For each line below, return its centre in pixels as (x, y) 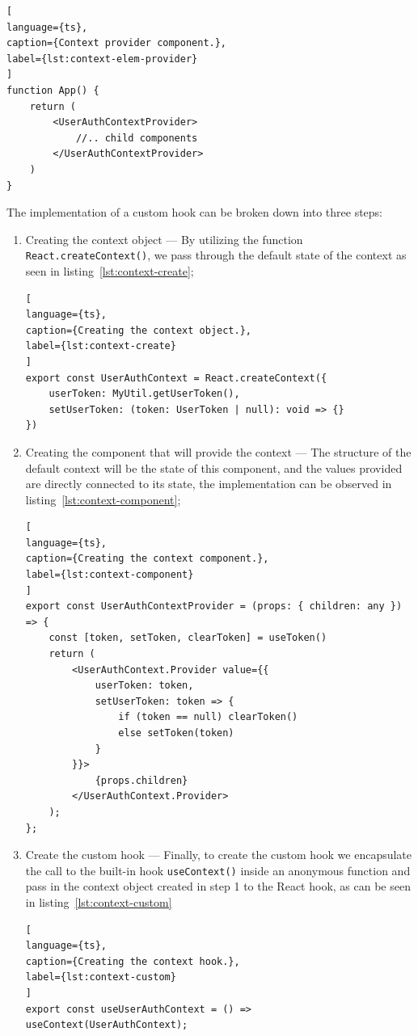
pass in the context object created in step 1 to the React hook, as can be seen (218, 886)
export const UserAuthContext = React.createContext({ (176, 378)
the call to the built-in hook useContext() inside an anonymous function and (218, 870)
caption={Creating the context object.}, (138, 330)
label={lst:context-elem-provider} (102, 59)
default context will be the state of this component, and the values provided (214, 467)
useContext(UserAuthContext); (107, 1025)
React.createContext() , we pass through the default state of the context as (216, 255)
